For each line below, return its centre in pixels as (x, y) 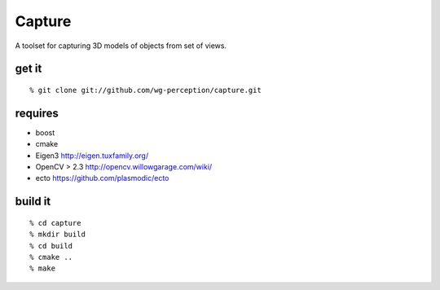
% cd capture (55, 223)
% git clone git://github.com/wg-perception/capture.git (146, 90)
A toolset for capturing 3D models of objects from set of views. (121, 46)
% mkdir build (57, 235)
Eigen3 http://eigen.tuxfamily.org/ (92, 156)
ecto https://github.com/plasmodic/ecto (102, 178)
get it (29, 69)
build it (33, 202)
